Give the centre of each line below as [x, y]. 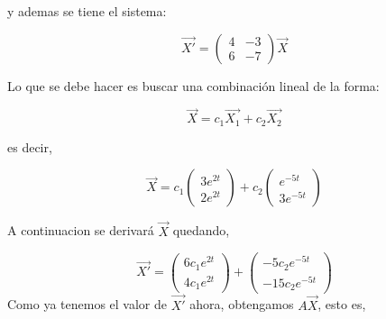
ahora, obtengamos [242, 304]
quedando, [201, 230]
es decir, [30, 146]
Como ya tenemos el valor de [87, 304]
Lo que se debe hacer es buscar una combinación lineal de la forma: [193, 85]
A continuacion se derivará [81, 230]
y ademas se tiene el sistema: [87, 11]
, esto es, [342, 304]
